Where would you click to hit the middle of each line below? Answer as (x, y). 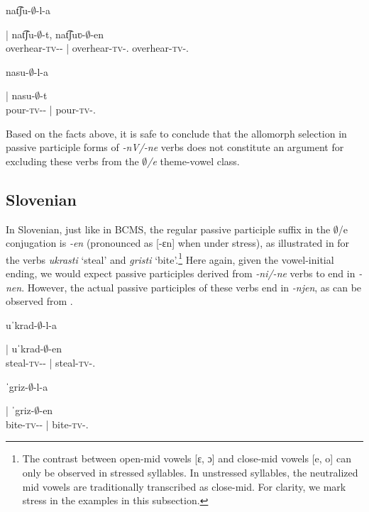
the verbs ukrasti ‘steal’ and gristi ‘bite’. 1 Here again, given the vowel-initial (170, 258)
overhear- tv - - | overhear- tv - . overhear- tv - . (97, 48)
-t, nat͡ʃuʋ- (64, 34)
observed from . (39, 301)
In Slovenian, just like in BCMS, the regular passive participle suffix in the (168, 229)
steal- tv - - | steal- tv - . (51, 362)
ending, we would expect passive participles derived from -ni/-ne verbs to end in (181, 273)
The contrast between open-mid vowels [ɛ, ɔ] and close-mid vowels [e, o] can (187, 458)
